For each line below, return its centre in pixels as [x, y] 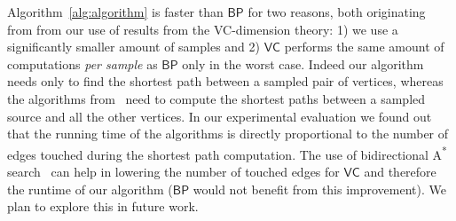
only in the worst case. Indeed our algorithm [303, 63]
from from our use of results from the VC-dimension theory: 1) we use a [203, 29]
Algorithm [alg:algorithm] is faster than [115, 12]
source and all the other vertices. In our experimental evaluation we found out [220, 116]
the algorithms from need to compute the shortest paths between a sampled [216, 98]
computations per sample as [83, 63]
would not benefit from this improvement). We [319, 189]
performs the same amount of [364, 47]
